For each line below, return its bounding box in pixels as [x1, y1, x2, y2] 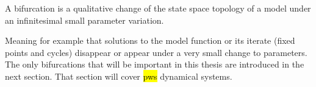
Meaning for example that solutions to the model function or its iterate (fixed [5, 34, 295, 47]
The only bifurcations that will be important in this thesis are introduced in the [5, 58, 304, 71]
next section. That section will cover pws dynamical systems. [5, 69, 232, 82]
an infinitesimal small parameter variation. [5, 13, 164, 26]
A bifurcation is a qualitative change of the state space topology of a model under [5, 2, 311, 14]
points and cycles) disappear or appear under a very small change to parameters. [5, 46, 307, 58]
